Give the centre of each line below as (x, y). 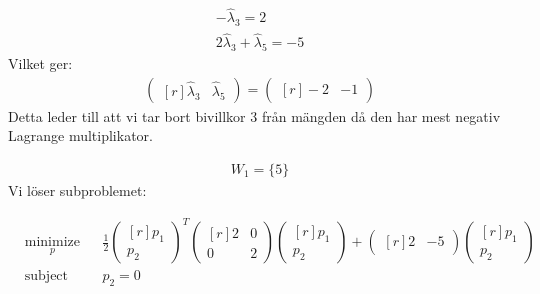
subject (46, 276)
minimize (52, 242)
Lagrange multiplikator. (80, 135)
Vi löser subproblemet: (77, 189)
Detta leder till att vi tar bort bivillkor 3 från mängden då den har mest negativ (254, 115)
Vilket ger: (40, 63)
